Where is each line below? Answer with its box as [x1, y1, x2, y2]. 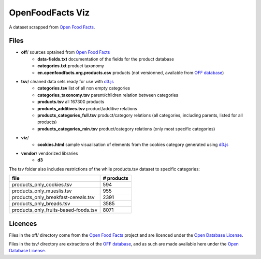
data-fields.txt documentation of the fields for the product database [37, 56, 174, 62]
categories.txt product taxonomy [37, 63, 104, 69]
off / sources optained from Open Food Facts [21, 49, 110, 55]
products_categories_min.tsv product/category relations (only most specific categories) [37, 126, 215, 131]
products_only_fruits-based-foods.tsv [12, 207, 98, 214]
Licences [9, 219, 37, 228]
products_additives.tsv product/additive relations [37, 105, 137, 111]
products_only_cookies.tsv [12, 181, 72, 188]
